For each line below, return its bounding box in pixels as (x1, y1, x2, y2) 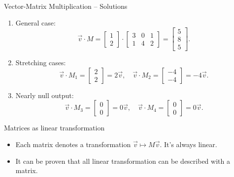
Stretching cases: (15, 57, 66, 68)
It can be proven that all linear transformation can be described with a (15, 155, 230, 166)
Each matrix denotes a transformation (15, 139, 131, 150)
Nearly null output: (15, 90, 74, 100)
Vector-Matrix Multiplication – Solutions (4, 1, 128, 11)
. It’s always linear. (160, 139, 217, 150)
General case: (15, 17, 56, 27)
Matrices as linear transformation (4, 123, 105, 133)
